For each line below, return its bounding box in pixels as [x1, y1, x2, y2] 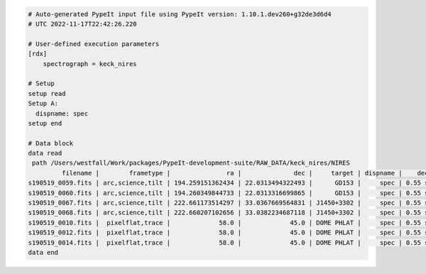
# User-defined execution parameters [28, 40, 160, 48]
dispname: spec [35, 109, 89, 117]
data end [28, 248, 59, 256]
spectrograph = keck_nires [43, 60, 138, 67]
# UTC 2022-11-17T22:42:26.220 [28, 20, 138, 28]
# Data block [28, 139, 74, 147]
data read [28, 149, 62, 158]
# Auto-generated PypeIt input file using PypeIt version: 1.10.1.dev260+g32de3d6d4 [28, 10, 332, 18]
